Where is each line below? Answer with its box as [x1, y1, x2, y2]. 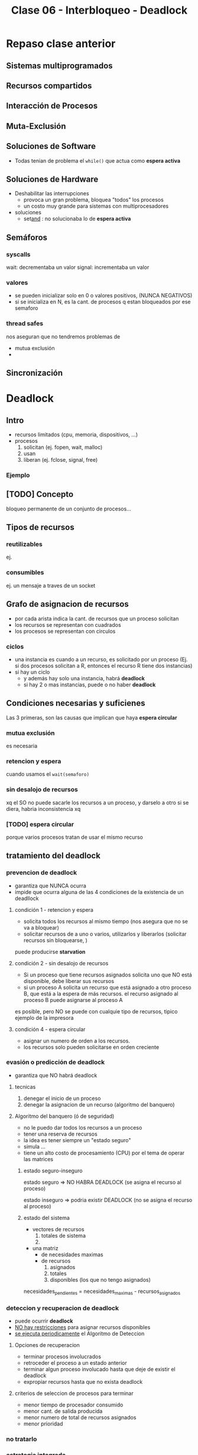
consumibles [6, 568, 44, 576]
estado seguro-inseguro [23, 1167, 83, 1174]
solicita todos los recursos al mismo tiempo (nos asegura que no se [23, 918, 188, 925]
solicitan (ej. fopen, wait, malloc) [23, 443, 103, 451]
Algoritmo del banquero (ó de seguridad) [14, 1112, 115, 1120]
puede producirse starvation [14, 948, 86, 955]
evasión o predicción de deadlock [6, 1058, 105, 1066]
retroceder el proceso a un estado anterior [23, 1359, 127, 1366]
